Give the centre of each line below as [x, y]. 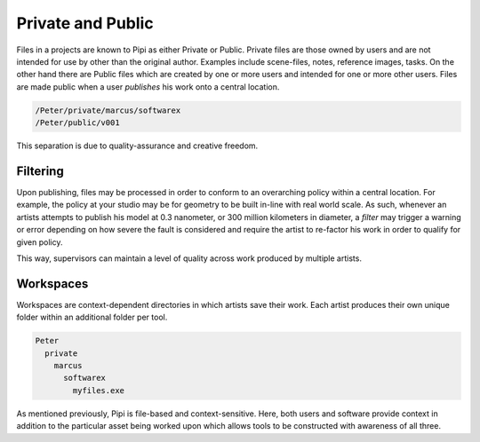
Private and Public [85, 23]
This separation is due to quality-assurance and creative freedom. [137, 146]
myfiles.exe [98, 390]
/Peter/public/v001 [77, 123]
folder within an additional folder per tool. [92, 317]
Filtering [40, 171]
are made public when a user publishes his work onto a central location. [148, 87]
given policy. [40, 242]
